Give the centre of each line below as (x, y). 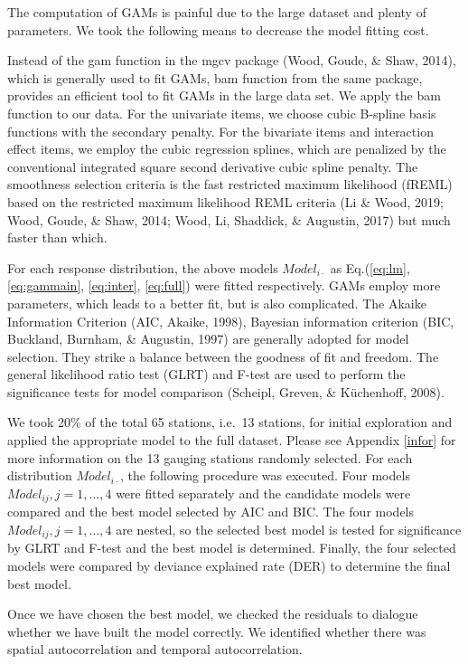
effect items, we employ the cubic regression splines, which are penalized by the (227, 149)
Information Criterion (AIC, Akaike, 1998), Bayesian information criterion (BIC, (231, 321)
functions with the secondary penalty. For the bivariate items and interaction (220, 131)
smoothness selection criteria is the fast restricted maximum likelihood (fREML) (230, 184)
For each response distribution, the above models (143, 267)
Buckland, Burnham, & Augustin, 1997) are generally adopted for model (208, 339)
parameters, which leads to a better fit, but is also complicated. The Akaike (217, 303)
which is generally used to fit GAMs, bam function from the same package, (215, 77)
